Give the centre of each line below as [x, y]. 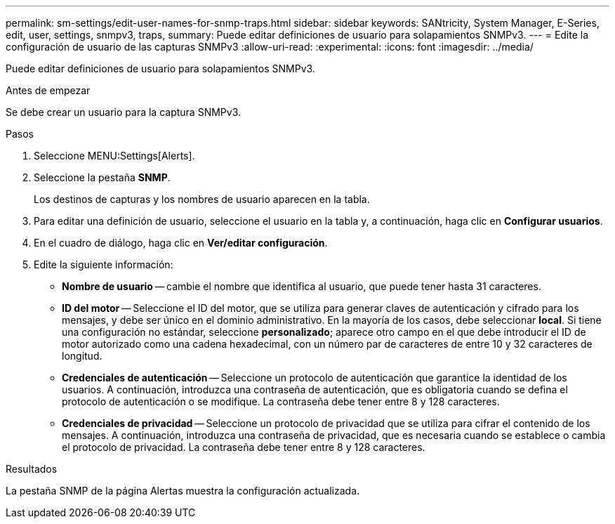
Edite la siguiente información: [104, 264]
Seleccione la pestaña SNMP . [102, 177]
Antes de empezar [48, 90]
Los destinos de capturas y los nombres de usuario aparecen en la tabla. [202, 199]
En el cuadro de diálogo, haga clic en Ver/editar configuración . [181, 243]
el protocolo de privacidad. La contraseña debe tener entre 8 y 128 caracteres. [244, 447]
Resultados [32, 469]
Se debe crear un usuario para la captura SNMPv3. [123, 112]
